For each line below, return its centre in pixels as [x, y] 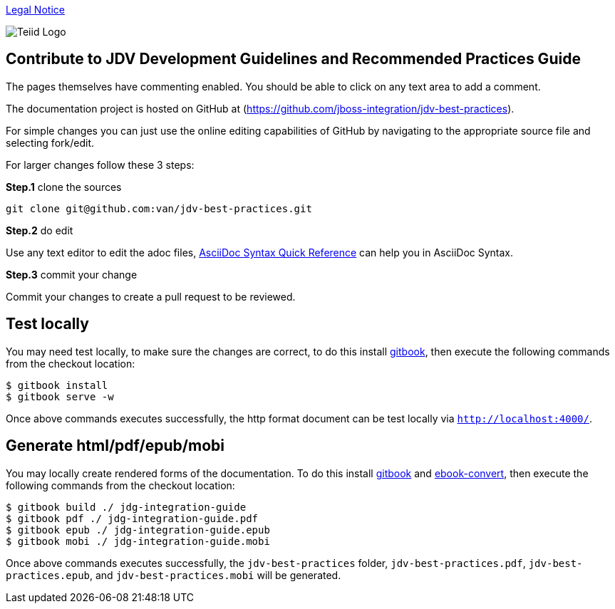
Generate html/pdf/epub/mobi [115, 446]
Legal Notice [35, 10]
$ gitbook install [57, 385]
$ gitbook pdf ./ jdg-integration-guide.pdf [132, 518]
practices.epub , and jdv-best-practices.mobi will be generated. [174, 575]
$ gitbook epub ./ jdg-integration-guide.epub [138, 530]
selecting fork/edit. [50, 142]
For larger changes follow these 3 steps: [100, 165]
